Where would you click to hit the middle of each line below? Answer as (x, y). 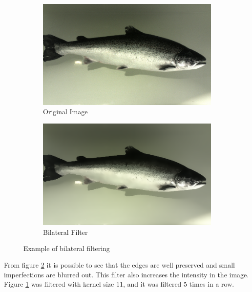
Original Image (65, 112)
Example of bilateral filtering (67, 248)
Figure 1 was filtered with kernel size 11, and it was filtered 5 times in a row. (119, 284)
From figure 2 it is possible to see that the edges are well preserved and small (119, 264)
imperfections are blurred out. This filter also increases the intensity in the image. (126, 274)
